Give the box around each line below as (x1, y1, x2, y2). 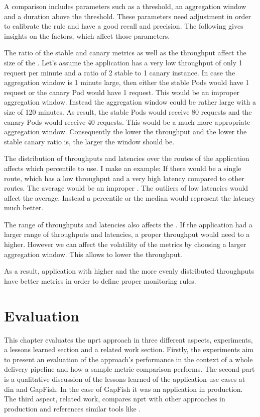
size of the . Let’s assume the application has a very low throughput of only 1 (4, 57, 242, 67)
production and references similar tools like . (4, 403, 141, 413)
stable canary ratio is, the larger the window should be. (4, 136, 175, 146)
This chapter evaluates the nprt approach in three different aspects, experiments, (4, 334, 253, 345)
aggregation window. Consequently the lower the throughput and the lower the (4, 126, 247, 137)
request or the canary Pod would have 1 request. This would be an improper (4, 87, 239, 97)
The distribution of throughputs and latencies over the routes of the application (4, 153, 249, 163)
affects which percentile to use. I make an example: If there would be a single (4, 162, 241, 173)
